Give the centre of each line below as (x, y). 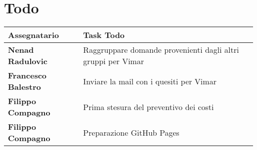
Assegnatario (34, 35)
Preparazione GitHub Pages (131, 132)
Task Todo (104, 35)
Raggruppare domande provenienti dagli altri (161, 50)
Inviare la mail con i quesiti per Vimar (150, 81)
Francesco (27, 75)
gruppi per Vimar (114, 61)
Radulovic (28, 61)
